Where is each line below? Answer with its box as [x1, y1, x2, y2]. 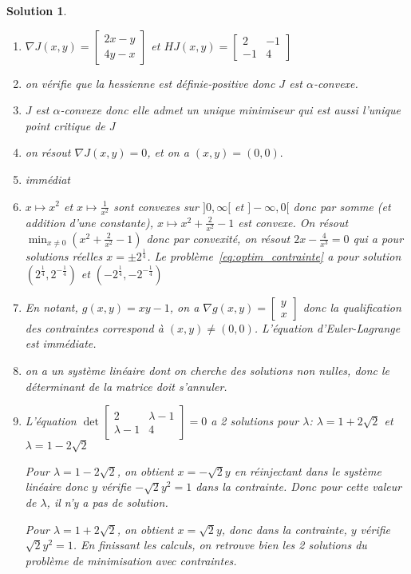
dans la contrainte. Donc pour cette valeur [196, 478, 402, 495]
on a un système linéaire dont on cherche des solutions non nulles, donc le [25, 361, 390, 378]
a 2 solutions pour [211, 413, 299, 429]
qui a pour [353, 229, 404, 246]
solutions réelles [25, 248, 103, 265]
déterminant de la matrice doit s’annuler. [25, 377, 227, 394]
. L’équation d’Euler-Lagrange [254, 319, 401, 336]
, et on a [147, 144, 189, 161]
